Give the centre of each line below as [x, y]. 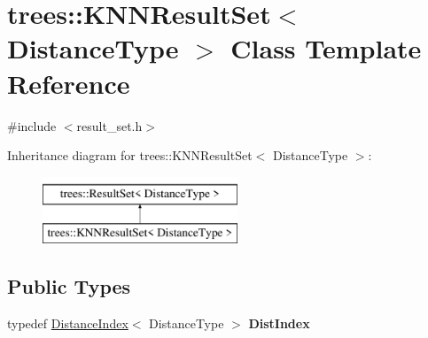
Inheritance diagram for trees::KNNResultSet [130, 155]
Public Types [69, 286]
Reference [69, 83]
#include [32, 125]
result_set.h [109, 125]
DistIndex [279, 323]
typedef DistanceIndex [68, 323]
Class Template [326, 48]
